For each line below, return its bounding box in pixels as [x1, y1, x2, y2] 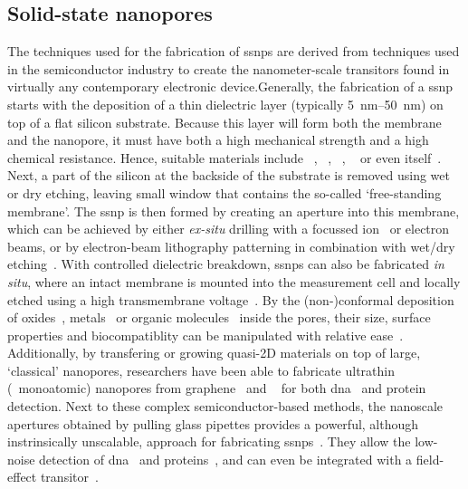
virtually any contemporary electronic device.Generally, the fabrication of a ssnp [7, 77, 454, 96]
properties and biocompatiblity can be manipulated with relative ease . [7, 325, 404, 344]
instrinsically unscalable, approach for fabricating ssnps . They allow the [7, 432, 411, 451]
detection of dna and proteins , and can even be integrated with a [39, 449, 413, 468]
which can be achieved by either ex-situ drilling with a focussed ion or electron [7, 219, 450, 238]
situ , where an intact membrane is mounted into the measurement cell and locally [7, 272, 461, 291]
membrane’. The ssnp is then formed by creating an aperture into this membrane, [7, 201, 460, 220]
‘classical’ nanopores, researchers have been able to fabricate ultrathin [7, 360, 396, 379]
